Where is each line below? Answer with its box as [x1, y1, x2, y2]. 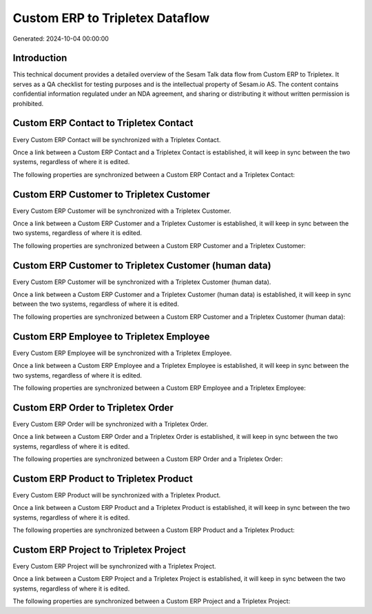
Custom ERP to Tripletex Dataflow [12, 10, 210, 25]
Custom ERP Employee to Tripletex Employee [12, 331, 210, 342]
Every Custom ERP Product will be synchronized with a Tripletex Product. [12, 491, 221, 499]
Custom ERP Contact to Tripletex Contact [12, 117, 194, 129]
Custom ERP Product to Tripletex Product [12, 473, 193, 484]
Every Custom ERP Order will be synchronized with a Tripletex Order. [12, 420, 209, 428]
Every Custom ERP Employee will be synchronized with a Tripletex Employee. [12, 349, 232, 357]
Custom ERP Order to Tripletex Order [12, 402, 174, 413]
